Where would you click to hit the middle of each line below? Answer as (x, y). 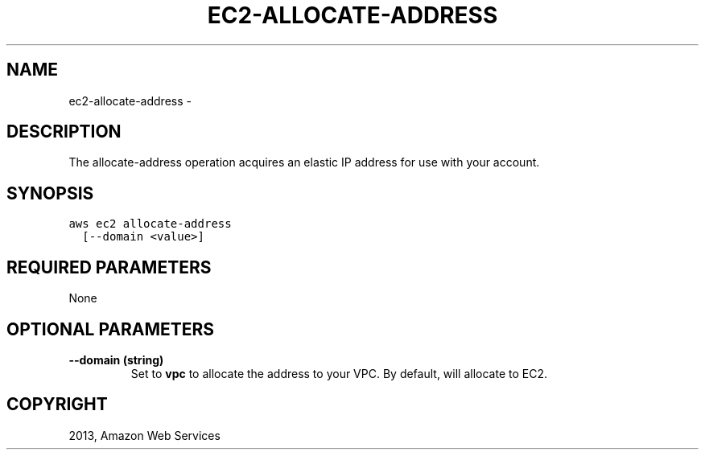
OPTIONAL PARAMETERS (111, 329)
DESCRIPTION (64, 132)
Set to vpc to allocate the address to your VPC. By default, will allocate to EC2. (339, 373)
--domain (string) (116, 359)
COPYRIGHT (57, 405)
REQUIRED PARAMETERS (109, 267)
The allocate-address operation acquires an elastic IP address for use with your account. (304, 162)
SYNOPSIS (50, 193)
